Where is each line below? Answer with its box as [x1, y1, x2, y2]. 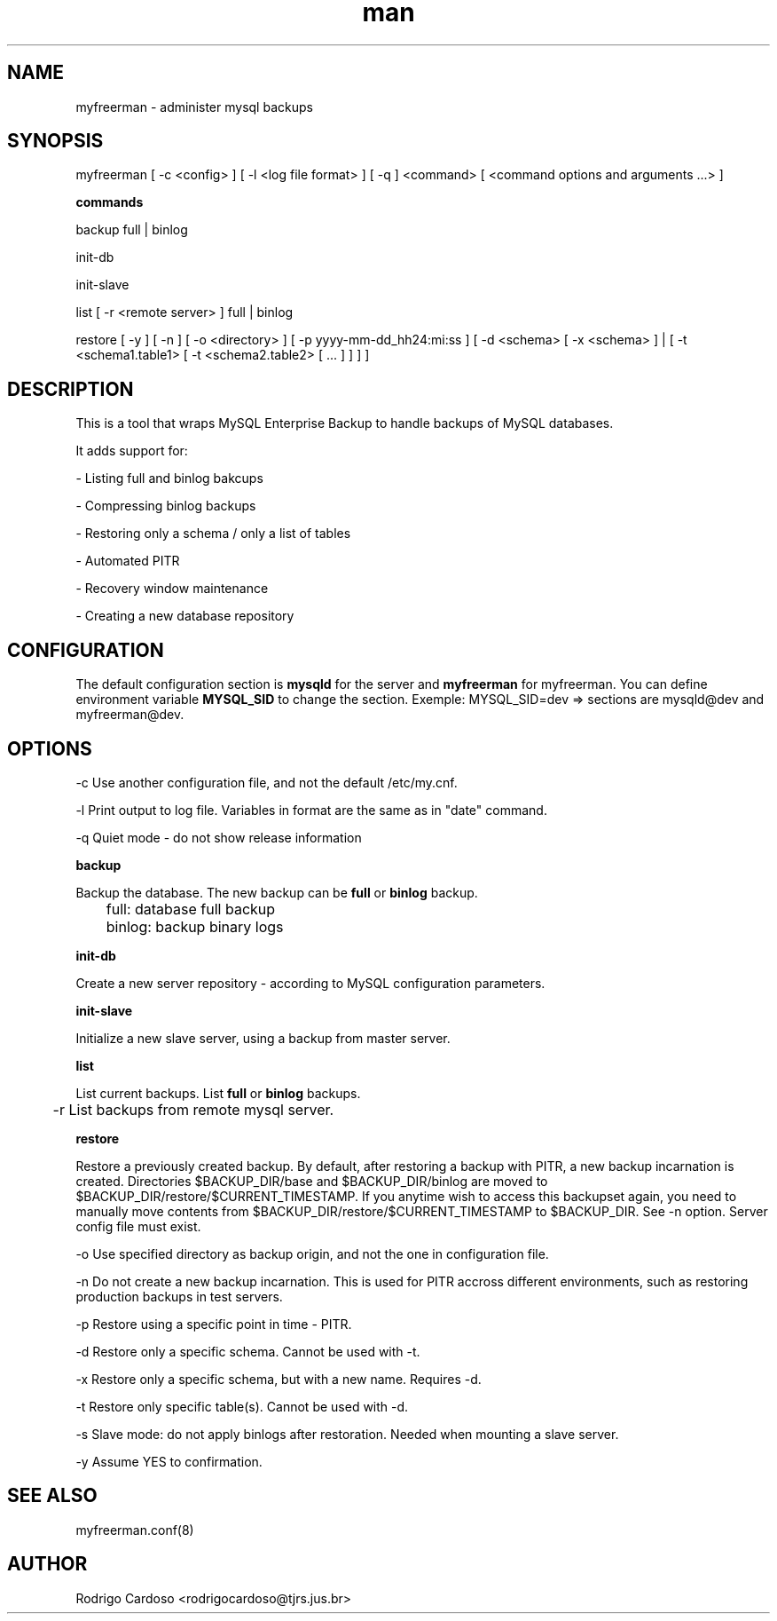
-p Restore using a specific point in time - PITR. [75, 1316, 352, 1332]
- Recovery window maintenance [75, 581, 269, 597]
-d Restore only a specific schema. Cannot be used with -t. [75, 1343, 420, 1359]
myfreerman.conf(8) [75, 1522, 194, 1538]
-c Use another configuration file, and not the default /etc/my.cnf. [75, 774, 458, 790]
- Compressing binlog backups [75, 498, 256, 514]
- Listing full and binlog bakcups [75, 470, 263, 486]
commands [75, 194, 144, 210]
